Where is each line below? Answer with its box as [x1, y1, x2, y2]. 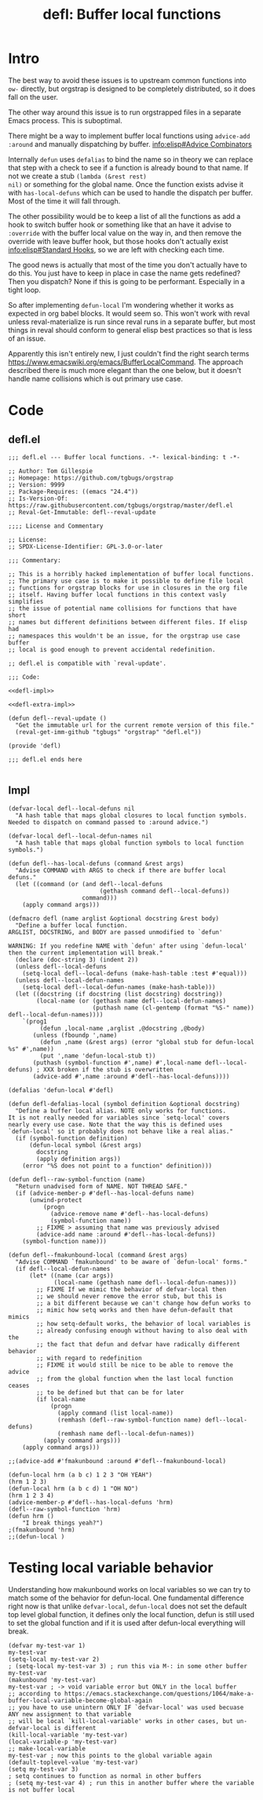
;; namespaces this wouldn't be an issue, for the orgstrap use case [8, 632, 241, 640]
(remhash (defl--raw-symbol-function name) [57, 1415, 202, 1424]
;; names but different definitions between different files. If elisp [8, 618, 247, 626]
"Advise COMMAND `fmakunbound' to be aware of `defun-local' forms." [15, 1258, 247, 1265]
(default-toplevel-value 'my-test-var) [8, 1758, 139, 1766]
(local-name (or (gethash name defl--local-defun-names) [36, 997, 226, 1005]
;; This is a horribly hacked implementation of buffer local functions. [8, 570, 255, 578]
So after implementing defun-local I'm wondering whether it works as [8, 300, 234, 309]
